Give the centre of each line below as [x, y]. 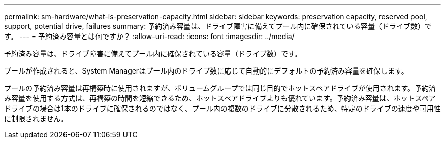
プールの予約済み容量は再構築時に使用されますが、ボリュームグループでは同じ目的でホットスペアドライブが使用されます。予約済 [220, 88]
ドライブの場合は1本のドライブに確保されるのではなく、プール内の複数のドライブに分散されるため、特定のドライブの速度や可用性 [222, 108]
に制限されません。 [36, 118]
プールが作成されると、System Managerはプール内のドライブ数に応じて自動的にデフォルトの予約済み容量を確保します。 [206, 71]
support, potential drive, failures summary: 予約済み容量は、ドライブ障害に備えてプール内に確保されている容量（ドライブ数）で [218, 26]
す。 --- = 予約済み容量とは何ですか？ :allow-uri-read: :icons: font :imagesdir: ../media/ [149, 36]
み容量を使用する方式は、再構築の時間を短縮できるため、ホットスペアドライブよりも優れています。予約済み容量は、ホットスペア [220, 98]
